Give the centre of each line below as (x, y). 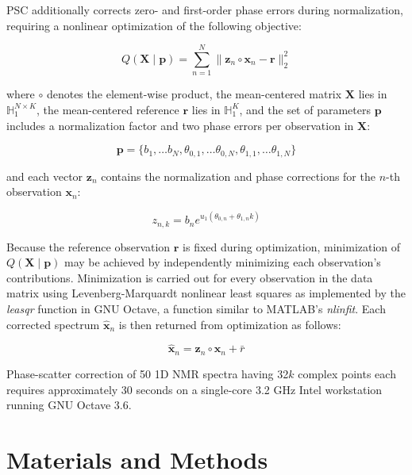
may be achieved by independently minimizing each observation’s (222, 262)
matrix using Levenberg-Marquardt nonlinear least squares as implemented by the (206, 293)
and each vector (45, 176)
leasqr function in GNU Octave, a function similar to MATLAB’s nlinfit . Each (196, 309)
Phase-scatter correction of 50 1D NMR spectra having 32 (148, 373)
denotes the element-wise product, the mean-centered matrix (194, 94)
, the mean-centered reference (108, 109)
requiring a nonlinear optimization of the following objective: (154, 25)
